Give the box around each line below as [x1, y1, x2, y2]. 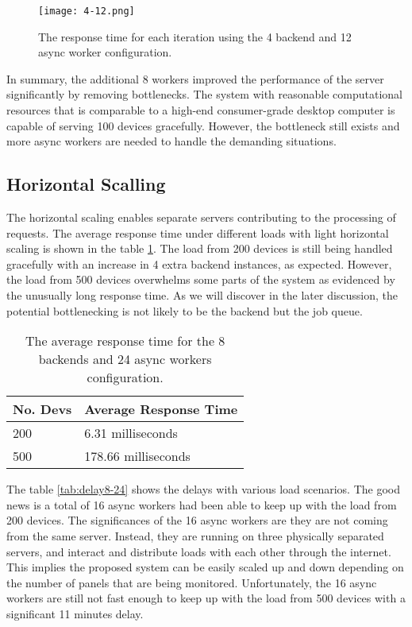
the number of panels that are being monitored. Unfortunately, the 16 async [6, 574, 377, 590]
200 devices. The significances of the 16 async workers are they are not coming [6, 512, 388, 528]
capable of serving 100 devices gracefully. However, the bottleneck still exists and [6, 117, 400, 134]
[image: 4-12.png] [38, 6, 135, 17]
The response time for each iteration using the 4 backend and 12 [38, 28, 352, 45]
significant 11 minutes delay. [6, 605, 144, 621]
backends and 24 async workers [38, 350, 212, 369]
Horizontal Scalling [6, 172, 166, 196]
